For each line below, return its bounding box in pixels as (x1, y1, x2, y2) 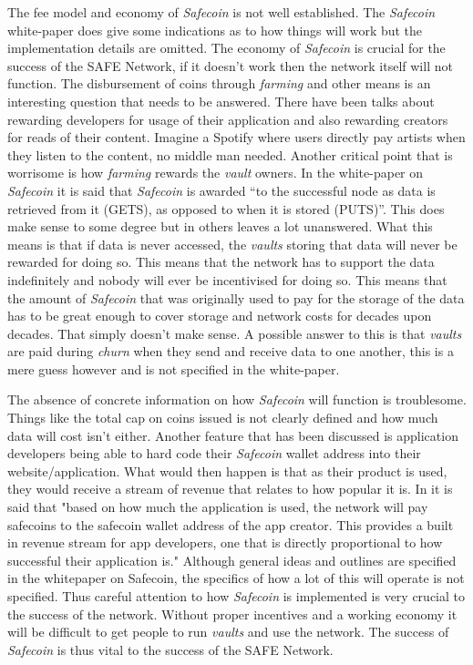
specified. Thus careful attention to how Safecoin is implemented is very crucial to (7, 587, 465, 605)
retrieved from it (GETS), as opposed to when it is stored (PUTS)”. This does (7, 199, 445, 218)
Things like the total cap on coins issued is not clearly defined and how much (7, 408, 438, 427)
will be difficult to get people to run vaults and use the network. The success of (7, 622, 449, 641)
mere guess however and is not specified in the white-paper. (7, 359, 340, 378)
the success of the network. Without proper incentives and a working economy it (7, 604, 458, 623)
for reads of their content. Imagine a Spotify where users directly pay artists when (7, 128, 466, 147)
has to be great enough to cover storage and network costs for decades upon (7, 306, 432, 325)
